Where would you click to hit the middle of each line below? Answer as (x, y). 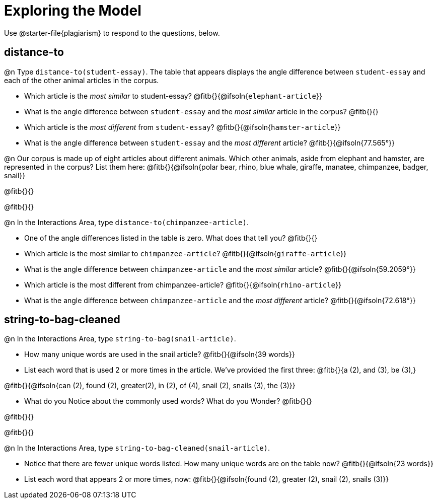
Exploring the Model (73, 11)
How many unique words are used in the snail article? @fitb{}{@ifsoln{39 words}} (160, 354)
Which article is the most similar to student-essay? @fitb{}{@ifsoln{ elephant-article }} (173, 96)
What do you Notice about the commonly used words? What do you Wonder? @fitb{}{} (168, 401)
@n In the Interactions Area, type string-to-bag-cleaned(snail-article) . (137, 448)
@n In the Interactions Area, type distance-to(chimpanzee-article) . (126, 222)
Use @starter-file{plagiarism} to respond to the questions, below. (112, 33)
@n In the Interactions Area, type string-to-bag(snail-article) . (120, 339)
